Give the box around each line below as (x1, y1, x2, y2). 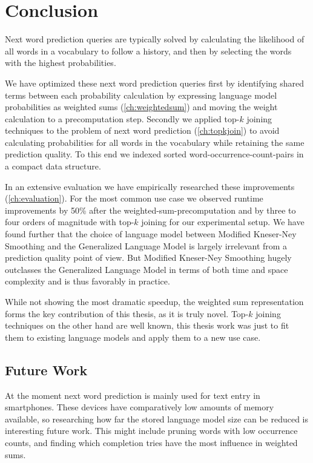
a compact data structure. (5, 160, 101, 172)
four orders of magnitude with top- (5, 215, 134, 228)
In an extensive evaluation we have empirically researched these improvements (5, 180, 295, 192)
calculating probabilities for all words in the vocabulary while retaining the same (5, 136, 305, 148)
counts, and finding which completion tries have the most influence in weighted (5, 436, 298, 448)
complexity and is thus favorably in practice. (5, 275, 170, 287)
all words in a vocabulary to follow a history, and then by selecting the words (5, 44, 292, 57)
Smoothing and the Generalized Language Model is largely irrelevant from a (5, 239, 288, 252)
